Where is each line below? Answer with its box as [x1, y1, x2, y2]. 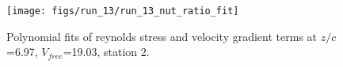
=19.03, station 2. [63, 43, 150, 60]
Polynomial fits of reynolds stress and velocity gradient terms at [6, 28, 318, 44]
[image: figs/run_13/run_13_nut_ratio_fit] [6, 6, 239, 17]
